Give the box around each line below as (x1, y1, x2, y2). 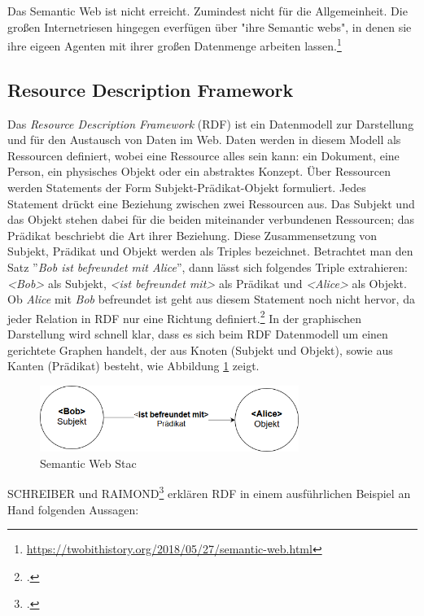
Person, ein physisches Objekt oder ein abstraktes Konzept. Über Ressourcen (7, 163, 391, 180)
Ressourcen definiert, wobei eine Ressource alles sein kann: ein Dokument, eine (7, 146, 400, 164)
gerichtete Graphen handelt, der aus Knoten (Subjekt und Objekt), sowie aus (7, 341, 393, 358)
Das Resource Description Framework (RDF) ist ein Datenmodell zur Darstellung (7, 115, 414, 132)
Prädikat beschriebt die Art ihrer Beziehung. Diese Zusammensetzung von (7, 226, 378, 243)
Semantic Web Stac (40, 454, 137, 471)
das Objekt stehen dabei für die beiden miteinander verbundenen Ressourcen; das (7, 211, 415, 228)
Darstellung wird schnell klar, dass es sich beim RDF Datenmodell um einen (7, 325, 388, 343)
